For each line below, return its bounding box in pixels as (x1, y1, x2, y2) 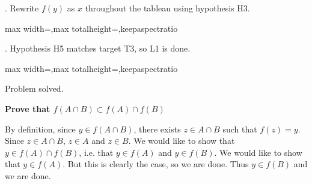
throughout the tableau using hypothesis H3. (85, 2, 250, 14)
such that (222, 122, 257, 135)
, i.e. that (79, 146, 114, 158)
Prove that (5, 102, 50, 114)
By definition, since (5, 122, 76, 135)
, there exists (133, 122, 181, 135)
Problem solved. (5, 82, 64, 95)
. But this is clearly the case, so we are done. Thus (63, 158, 249, 170)
